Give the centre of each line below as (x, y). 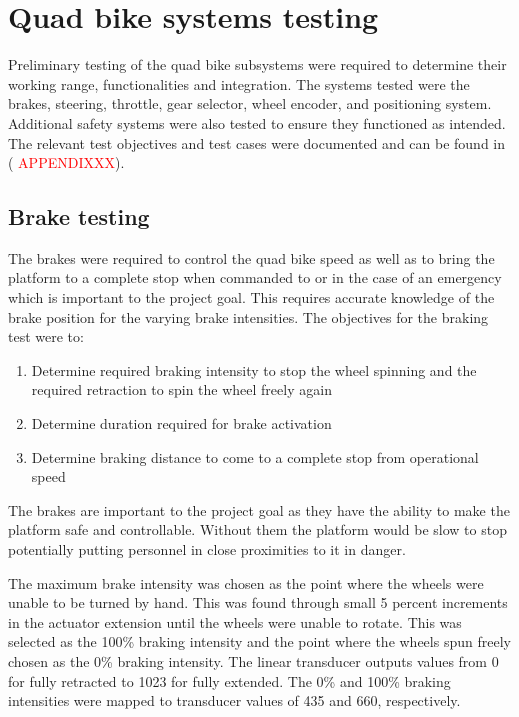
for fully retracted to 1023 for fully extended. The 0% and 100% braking (229, 680)
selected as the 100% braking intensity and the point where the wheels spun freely (259, 641)
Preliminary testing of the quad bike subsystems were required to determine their (257, 64)
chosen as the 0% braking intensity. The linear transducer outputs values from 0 (253, 660)
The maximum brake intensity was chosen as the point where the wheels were (246, 582)
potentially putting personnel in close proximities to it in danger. (207, 549)
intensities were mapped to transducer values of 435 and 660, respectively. (234, 700)
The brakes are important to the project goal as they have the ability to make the (259, 509)
